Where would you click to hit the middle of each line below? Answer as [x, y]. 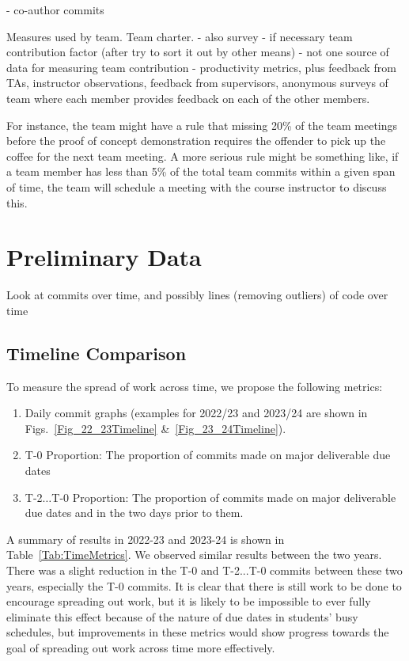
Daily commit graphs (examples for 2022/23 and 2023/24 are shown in [196, 413]
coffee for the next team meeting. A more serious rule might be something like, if [203, 156]
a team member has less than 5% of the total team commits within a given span [201, 171]
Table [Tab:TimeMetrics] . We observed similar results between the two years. [194, 555]
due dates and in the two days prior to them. [134, 513]
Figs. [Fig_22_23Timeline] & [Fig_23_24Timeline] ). [155, 428]
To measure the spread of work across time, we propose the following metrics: [195, 386]
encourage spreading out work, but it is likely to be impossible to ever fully [189, 601]
